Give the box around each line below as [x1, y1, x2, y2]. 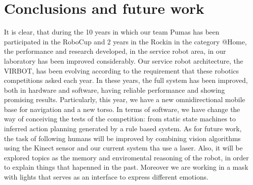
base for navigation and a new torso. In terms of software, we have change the [4, 104, 240, 114]
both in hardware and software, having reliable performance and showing [4, 84, 225, 95]
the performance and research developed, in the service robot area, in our [4, 46, 226, 56]
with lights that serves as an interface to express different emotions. [4, 172, 209, 182]
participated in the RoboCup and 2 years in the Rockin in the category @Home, [4, 36, 247, 46]
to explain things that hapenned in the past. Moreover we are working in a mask [4, 162, 249, 172]
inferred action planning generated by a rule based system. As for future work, [4, 123, 242, 134]
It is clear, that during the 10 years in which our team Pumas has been [4, 27, 219, 37]
